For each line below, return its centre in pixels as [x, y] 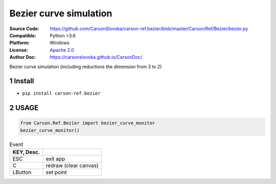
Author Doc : [23, 57]
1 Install [22, 81]
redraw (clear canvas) [72, 166]
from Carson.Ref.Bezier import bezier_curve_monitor [88, 123]
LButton [22, 172]
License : [19, 50]
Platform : [20, 43]
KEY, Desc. [26, 152]
